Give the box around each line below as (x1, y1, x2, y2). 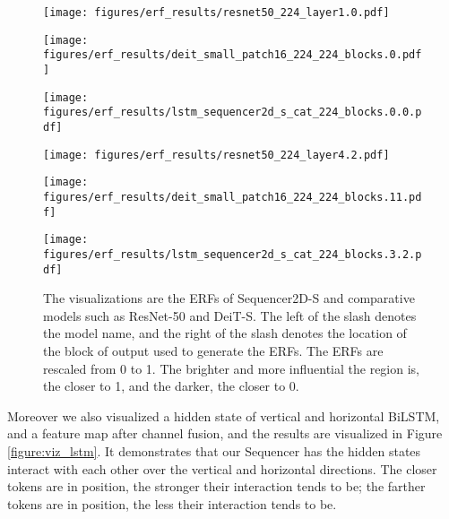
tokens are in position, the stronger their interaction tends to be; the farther (7, 477, 426, 496)
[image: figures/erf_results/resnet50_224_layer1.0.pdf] (43, 6, 390, 19)
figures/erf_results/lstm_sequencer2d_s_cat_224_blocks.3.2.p (43, 247, 422, 261)
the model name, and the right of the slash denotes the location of (43, 324, 407, 342)
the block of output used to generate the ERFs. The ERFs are (43, 341, 384, 359)
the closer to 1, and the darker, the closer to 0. (43, 376, 299, 395)
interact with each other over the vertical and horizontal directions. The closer (7, 459, 437, 478)
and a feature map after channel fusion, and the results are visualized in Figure (7, 424, 443, 443)
